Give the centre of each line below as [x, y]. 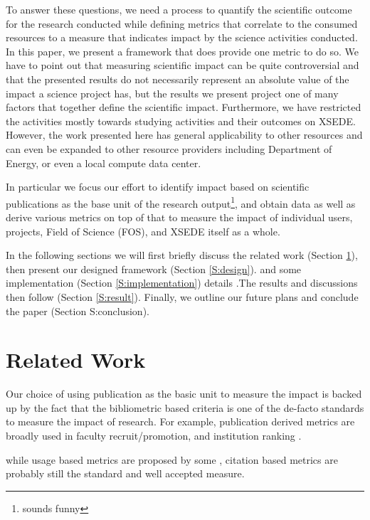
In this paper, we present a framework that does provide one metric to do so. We [182, 51]
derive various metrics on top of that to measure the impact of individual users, [179, 217]
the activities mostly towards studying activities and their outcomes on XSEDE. [181, 121]
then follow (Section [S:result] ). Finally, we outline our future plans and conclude [182, 296]
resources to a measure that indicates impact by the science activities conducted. [182, 37]
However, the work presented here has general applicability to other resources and [184, 135]
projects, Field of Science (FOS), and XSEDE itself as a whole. [143, 231]
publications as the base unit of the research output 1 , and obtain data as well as [181, 202]
